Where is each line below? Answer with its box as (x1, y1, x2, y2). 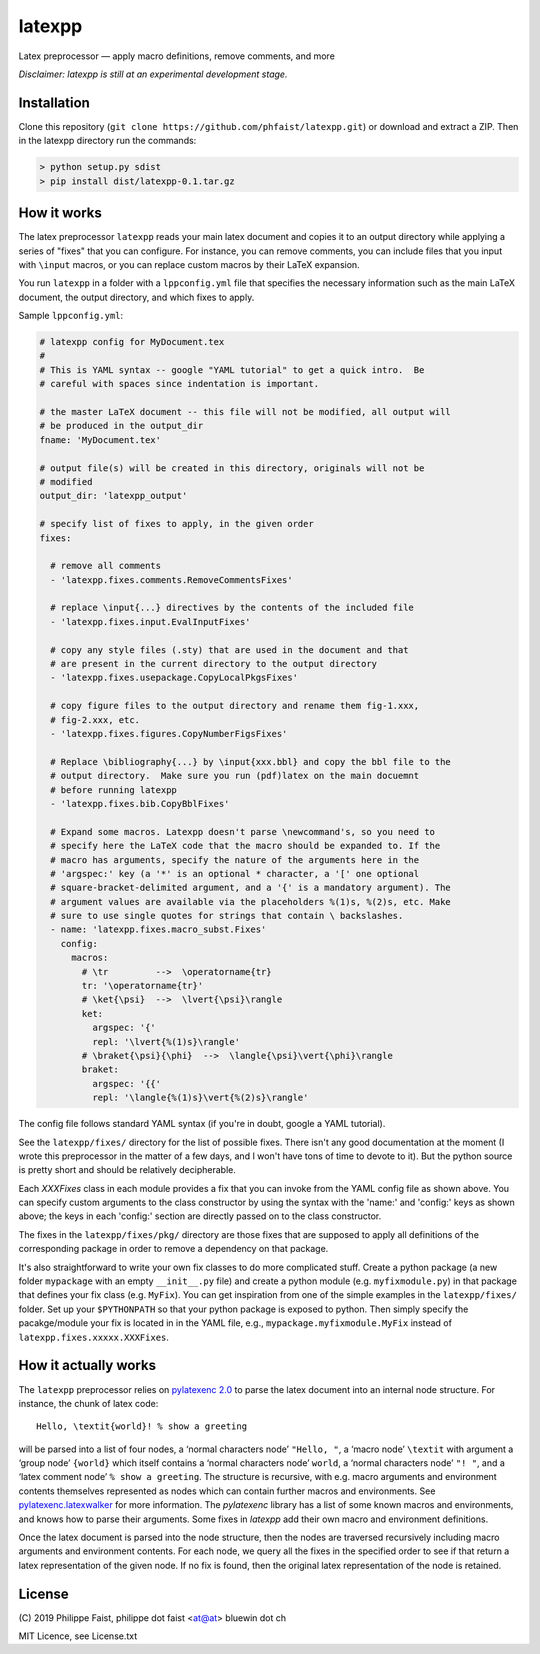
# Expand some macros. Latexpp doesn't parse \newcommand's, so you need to (50, 826, 435, 837)
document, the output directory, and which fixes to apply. (18, 291, 255, 303)
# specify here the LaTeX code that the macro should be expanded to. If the (50, 840, 441, 852)
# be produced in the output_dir (39, 420, 204, 432)
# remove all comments (50, 560, 162, 572)
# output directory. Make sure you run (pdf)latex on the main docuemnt (50, 770, 420, 782)
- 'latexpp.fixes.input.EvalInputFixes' (50, 616, 251, 627)
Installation (18, 94, 90, 111)
